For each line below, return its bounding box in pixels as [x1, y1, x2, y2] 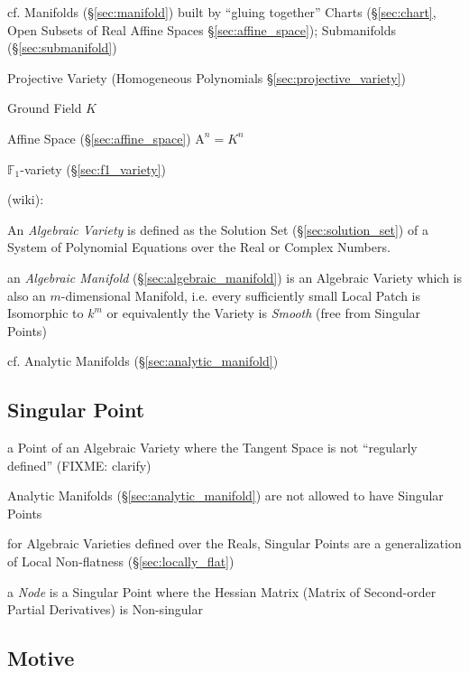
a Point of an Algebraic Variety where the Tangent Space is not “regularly [7, 438, 418, 457]
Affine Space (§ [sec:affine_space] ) [7, 128, 191, 147]
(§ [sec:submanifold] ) [7, 38, 117, 57]
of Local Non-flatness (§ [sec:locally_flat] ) [7, 552, 234, 571]
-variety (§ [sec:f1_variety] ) [20, 159, 166, 178]
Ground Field [7, 98, 82, 117]
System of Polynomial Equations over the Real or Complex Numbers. [7, 238, 391, 257]
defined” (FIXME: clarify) [7, 455, 152, 474]
